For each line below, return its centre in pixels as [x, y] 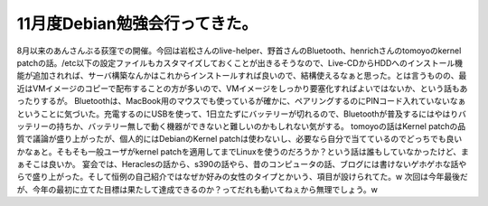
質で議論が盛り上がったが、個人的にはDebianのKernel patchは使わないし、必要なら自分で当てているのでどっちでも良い [239, 139]
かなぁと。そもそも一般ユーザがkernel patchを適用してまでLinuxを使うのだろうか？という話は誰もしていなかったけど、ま [243, 151]
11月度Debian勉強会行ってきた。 [137, 23]
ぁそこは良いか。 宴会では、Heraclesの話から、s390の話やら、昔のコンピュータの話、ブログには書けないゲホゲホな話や [242, 164]
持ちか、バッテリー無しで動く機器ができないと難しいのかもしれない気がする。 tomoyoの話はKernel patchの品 [261, 126]
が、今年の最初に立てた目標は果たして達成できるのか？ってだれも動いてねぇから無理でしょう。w [197, 189]
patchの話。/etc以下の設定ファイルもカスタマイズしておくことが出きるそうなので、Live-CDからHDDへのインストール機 [239, 62]
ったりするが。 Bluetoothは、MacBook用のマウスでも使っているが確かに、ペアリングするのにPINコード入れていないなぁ [241, 101]
